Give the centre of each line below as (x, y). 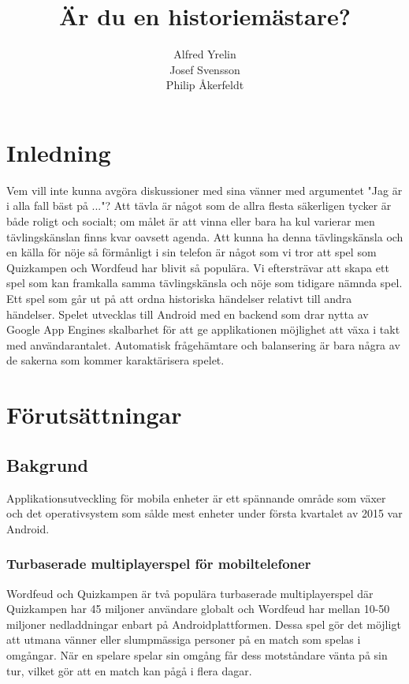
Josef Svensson (205, 69)
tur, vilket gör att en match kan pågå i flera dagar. (129, 670)
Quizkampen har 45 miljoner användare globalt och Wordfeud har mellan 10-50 (198, 609)
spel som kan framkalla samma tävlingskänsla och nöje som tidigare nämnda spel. (204, 283)
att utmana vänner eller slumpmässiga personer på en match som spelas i (184, 639)
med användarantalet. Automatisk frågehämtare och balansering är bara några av (203, 344)
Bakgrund (47, 464)
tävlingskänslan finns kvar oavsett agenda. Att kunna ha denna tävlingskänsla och (205, 236)
